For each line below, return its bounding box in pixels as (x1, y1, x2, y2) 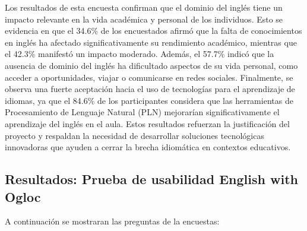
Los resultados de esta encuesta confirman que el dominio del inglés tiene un (5, 1, 283, 13)
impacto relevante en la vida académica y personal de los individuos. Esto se (5, 12, 283, 25)
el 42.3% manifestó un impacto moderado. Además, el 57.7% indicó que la (5, 48, 274, 60)
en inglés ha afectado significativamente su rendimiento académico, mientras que (5, 36, 297, 48)
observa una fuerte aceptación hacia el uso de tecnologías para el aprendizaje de (5, 83, 295, 95)
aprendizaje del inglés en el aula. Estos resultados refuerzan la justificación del (5, 117, 290, 129)
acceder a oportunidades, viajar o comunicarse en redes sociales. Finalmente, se (5, 71, 293, 83)
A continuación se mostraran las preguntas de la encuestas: (5, 215, 220, 227)
